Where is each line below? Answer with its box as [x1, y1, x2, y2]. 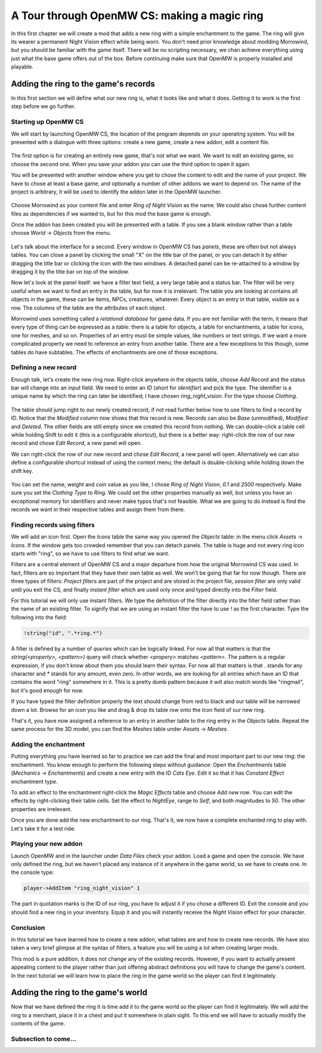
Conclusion [11, 923, 45, 932]
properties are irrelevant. [11, 805, 72, 812]
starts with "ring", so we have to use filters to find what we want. [11, 550, 170, 557]
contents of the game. [11, 1020, 66, 1027]
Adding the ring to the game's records [11, 78, 155, 89]
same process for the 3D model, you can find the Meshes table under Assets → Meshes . [11, 726, 229, 733]
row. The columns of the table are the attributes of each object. [11, 304, 166, 311]
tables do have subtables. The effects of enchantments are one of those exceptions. [11, 348, 219, 355]
